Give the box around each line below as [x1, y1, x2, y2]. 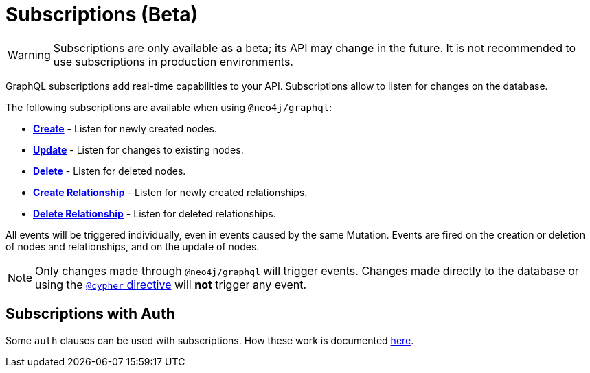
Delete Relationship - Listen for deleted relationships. [33, 207, 276, 219]
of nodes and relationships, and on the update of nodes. [5, 240, 260, 252]
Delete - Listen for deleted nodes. [33, 165, 186, 177]
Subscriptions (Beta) [5, 3, 198, 26]
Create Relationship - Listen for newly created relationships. [33, 186, 308, 198]
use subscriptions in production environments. [53, 54, 293, 69]
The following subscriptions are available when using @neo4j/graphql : [5, 101, 332, 113]
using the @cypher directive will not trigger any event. [35, 277, 307, 291]
